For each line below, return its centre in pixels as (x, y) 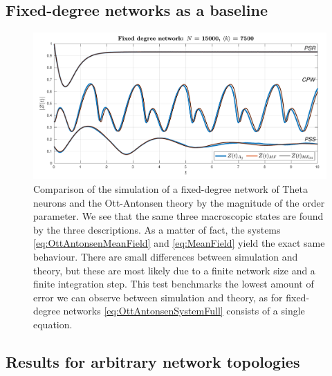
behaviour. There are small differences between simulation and (166, 256)
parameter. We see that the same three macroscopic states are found (178, 216)
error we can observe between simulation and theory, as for (158, 297)
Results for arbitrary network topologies (153, 361)
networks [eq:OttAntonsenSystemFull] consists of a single (184, 311)
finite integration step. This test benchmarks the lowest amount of (174, 284)
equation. (53, 324)
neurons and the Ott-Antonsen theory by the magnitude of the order (179, 202)
